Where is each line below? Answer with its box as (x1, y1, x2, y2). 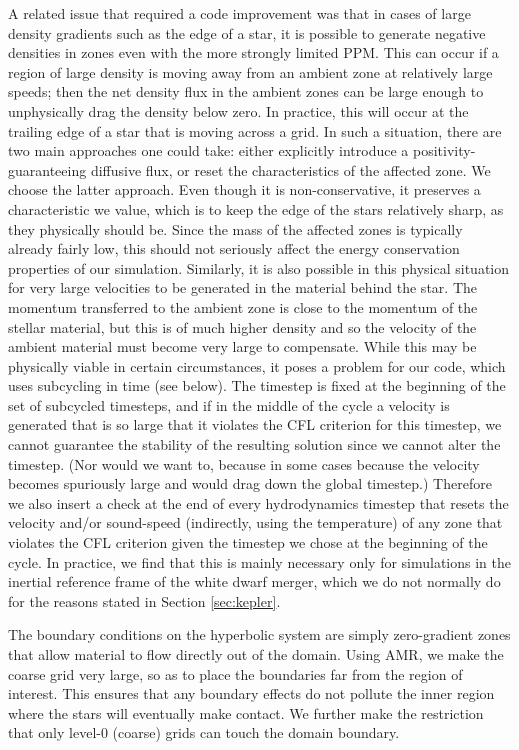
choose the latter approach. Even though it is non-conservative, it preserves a (8, 179, 481, 200)
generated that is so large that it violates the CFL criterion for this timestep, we (8, 414, 502, 435)
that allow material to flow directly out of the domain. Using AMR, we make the (8, 644, 504, 664)
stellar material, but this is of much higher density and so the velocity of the (8, 316, 477, 337)
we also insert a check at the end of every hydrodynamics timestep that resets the (8, 492, 509, 513)
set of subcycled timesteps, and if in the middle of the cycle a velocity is (8, 394, 450, 415)
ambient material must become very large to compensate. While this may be (8, 336, 477, 357)
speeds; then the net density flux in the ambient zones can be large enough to (8, 81, 484, 102)
